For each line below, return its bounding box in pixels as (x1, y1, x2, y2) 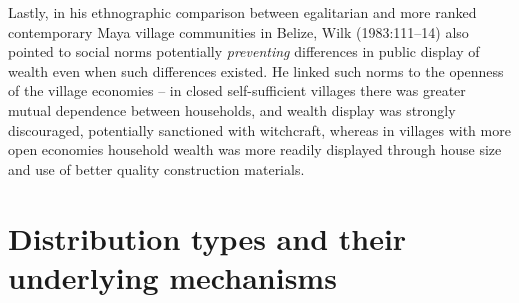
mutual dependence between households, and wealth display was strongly (8, 99, 456, 120)
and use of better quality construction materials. (8, 158, 305, 179)
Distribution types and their (8, 217, 407, 258)
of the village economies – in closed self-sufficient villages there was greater (8, 80, 466, 101)
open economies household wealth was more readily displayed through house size (8, 139, 502, 160)
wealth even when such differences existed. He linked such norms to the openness (8, 60, 504, 81)
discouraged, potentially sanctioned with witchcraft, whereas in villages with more (8, 119, 511, 140)
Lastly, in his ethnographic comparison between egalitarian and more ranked (8, 2, 477, 22)
